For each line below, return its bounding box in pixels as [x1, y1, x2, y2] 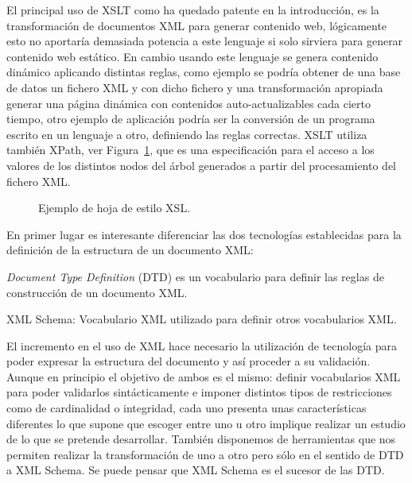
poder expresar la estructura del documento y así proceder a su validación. [6, 353, 371, 369]
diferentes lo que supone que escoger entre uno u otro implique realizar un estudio [6, 415, 406, 431]
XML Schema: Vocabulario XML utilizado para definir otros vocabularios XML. [6, 311, 397, 327]
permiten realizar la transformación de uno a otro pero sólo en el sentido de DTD [6, 446, 404, 462]
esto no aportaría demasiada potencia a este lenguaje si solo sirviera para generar [6, 33, 403, 49]
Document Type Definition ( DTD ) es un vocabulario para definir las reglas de [6, 268, 384, 284]
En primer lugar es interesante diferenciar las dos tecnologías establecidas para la [6, 226, 402, 242]
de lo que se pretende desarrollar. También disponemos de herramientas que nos [6, 431, 396, 447]
